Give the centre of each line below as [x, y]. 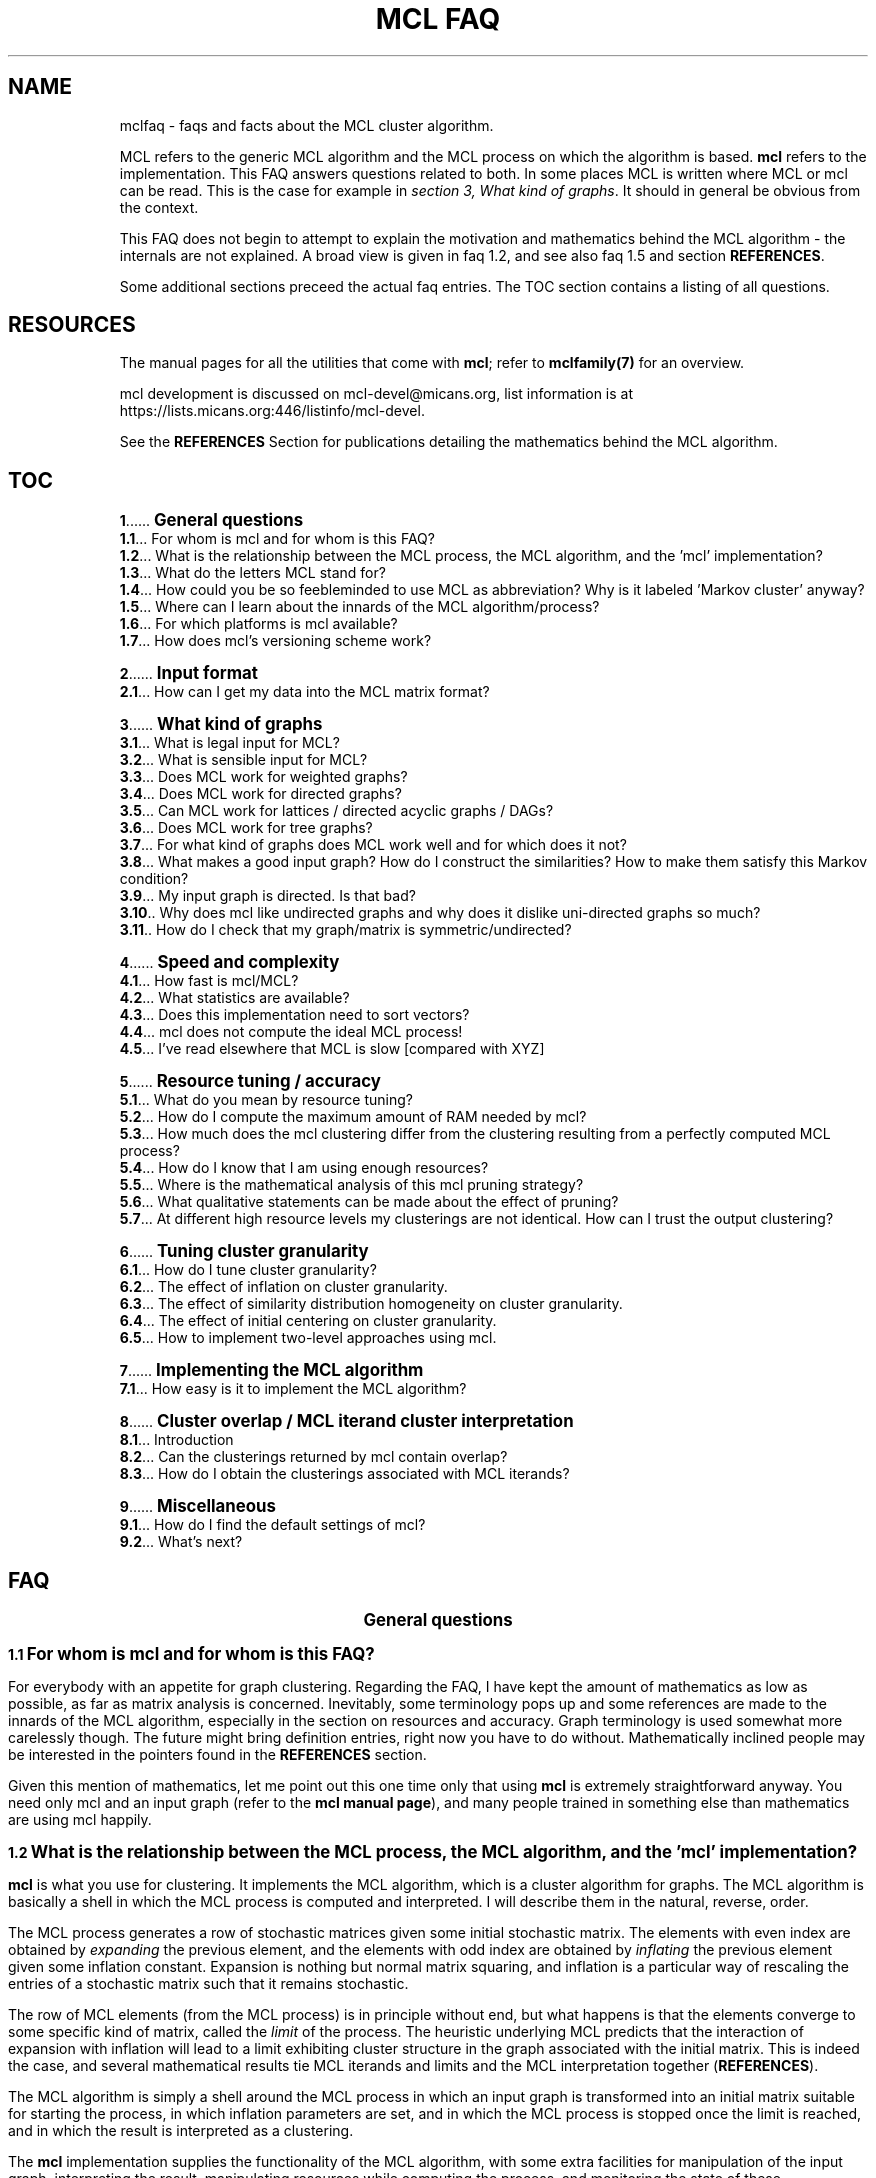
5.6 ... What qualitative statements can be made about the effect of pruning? [369, 1202]
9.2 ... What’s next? [181, 1542]
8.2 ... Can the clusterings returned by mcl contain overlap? [313, 1457]
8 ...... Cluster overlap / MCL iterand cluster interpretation [346, 1421]
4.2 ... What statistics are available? [234, 998]
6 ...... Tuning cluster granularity [244, 1251]
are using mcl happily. [80, 1820]
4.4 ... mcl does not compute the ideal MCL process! [291, 1032]
